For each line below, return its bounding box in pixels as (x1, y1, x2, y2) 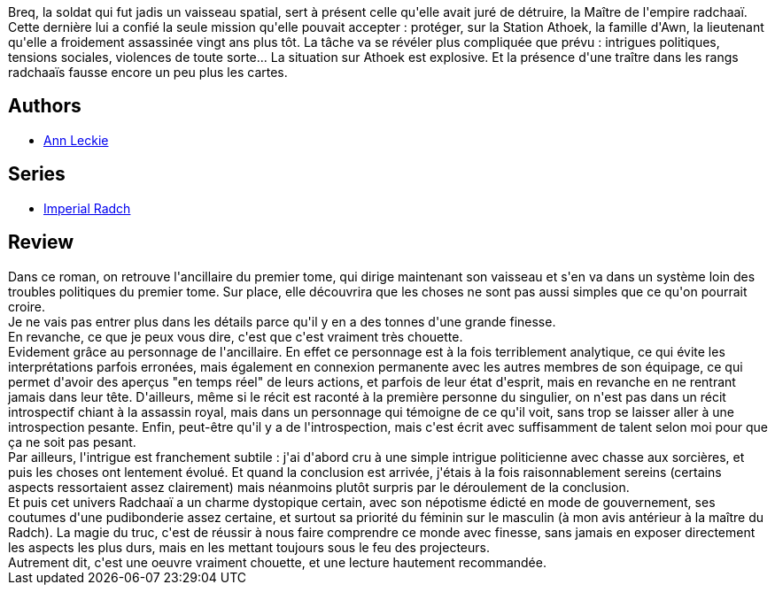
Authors (8, 95, 81, 118)
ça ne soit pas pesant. (8, 434, 136, 450)
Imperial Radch (43, 200, 131, 216)
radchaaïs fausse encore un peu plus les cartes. (8, 65, 288, 80)
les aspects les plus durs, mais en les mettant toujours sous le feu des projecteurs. (8, 539, 490, 555)
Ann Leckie (43, 132, 109, 148)
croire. (8, 298, 46, 314)
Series (8, 163, 66, 186)
